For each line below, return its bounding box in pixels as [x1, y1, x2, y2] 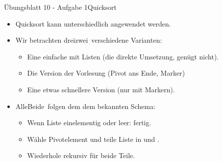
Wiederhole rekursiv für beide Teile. [27, 150, 135, 161]
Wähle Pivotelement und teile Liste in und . [27, 134, 159, 144]
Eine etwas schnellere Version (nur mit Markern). [27, 84, 175, 94]
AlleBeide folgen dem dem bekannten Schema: [15, 101, 156, 111]
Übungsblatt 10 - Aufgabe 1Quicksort [4, 2, 117, 12]
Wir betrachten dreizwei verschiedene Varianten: [15, 35, 162, 45]
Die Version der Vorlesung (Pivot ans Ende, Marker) [27, 68, 185, 78]
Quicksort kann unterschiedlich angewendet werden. [15, 18, 171, 28]
